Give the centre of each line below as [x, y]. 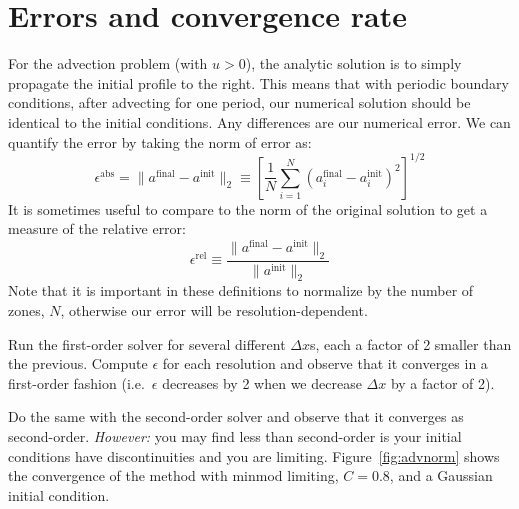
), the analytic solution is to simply [353, 63]
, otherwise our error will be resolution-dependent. [214, 309]
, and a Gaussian [441, 475]
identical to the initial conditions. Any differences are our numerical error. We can [259, 121]
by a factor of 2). [442, 382]
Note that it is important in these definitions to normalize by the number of [241, 290]
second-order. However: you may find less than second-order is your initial [235, 435]
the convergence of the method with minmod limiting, [173, 475]
